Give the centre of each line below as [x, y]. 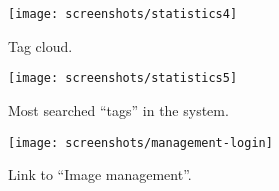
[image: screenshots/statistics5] [123, 78]
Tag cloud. [40, 45]
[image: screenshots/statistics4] [123, 14]
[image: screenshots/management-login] [140, 142]
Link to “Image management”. [100, 174]
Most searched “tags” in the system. [118, 109]
